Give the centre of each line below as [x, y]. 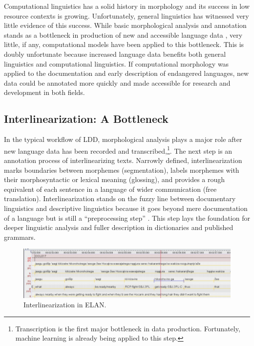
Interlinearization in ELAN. [65, 305]
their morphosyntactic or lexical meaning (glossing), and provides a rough [115, 179]
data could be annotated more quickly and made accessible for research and [117, 82]
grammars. [20, 237]
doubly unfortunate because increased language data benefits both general [115, 54]
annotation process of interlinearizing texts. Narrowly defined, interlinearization [123, 160]
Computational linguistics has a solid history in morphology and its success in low [127, 6]
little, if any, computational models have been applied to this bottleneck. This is [124, 44]
